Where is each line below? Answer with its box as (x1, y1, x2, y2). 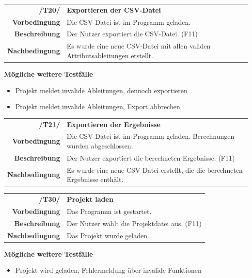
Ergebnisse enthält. (66, 174, 124, 184)
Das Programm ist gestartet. (66, 206, 152, 216)
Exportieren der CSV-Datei (66, 4, 161, 15)
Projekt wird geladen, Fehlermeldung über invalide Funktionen (15, 265, 202, 275)
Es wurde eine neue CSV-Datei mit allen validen (66, 41, 211, 51)
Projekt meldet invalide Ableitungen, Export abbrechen (15, 101, 180, 112)
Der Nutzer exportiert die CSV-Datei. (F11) (66, 29, 198, 39)
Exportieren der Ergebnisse (66, 119, 160, 129)
